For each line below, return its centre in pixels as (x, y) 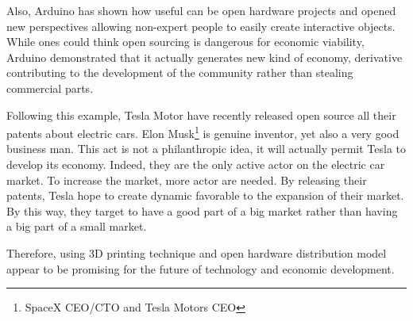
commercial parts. (50, 88)
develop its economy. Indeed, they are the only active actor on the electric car (196, 164)
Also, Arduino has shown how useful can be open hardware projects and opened (201, 10)
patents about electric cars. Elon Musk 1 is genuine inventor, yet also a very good (203, 132)
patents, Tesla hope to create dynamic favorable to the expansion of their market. (205, 195)
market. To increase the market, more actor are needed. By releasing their (187, 180)
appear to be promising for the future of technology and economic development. (201, 268)
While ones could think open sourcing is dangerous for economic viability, (185, 42)
